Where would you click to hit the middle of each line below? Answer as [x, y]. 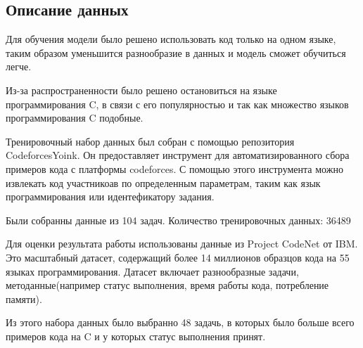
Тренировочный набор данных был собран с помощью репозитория [150, 141]
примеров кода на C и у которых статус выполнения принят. [136, 336]
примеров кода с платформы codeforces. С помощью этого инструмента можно [174, 168]
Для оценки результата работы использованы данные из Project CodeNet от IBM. [182, 244]
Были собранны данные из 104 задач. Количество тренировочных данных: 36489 [178, 220]
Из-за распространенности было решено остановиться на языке [141, 90]
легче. [19, 66]
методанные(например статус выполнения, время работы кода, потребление [167, 285]
